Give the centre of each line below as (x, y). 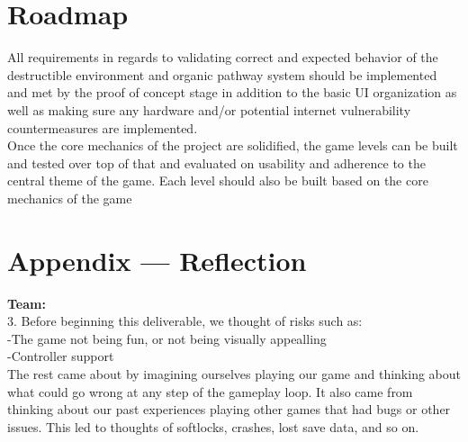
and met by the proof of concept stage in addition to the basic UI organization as (232, 92)
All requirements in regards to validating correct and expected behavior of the (223, 57)
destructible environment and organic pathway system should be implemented (222, 74)
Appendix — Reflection (157, 260)
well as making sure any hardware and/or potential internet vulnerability (209, 109)
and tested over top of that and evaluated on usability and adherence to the (216, 162)
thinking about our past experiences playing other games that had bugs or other (229, 409)
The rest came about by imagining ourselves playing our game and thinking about (234, 373)
